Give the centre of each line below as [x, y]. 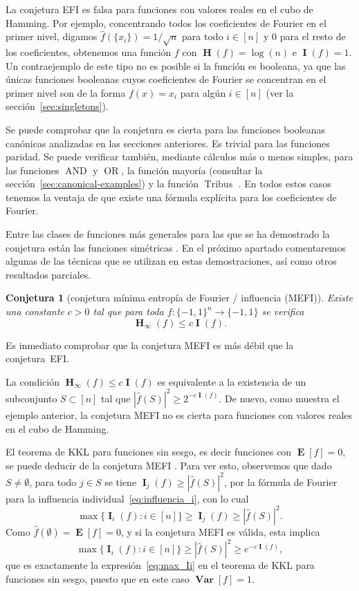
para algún [203, 92]
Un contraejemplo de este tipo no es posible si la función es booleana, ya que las [176, 65]
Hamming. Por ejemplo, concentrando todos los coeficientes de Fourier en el [166, 22]
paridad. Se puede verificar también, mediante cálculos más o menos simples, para [179, 157]
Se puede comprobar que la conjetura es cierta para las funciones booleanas [166, 129]
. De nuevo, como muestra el [279, 398]
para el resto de [313, 36]
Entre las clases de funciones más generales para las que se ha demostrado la [168, 234]
